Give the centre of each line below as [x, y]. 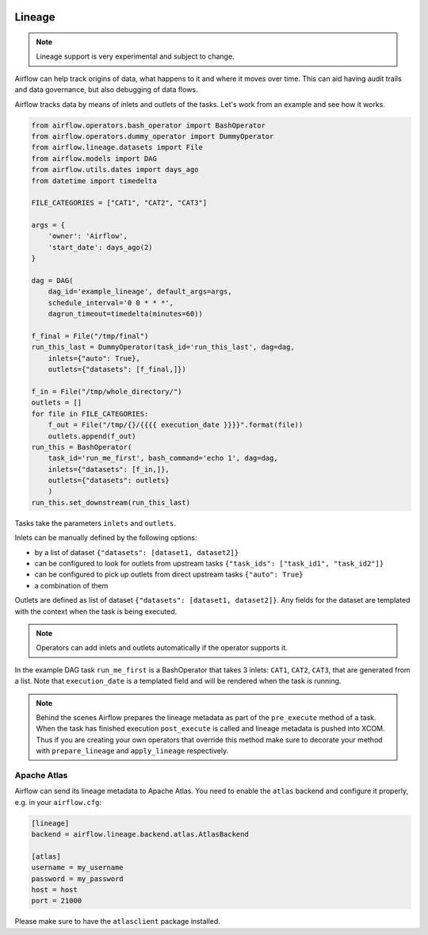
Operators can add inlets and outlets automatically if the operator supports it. [162, 648]
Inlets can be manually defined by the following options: [106, 538]
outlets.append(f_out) [92, 436]
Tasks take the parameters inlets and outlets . [95, 523]
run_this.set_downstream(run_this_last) [111, 502]
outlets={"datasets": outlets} [109, 481]
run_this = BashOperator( [82, 447]
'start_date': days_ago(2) [101, 247]
